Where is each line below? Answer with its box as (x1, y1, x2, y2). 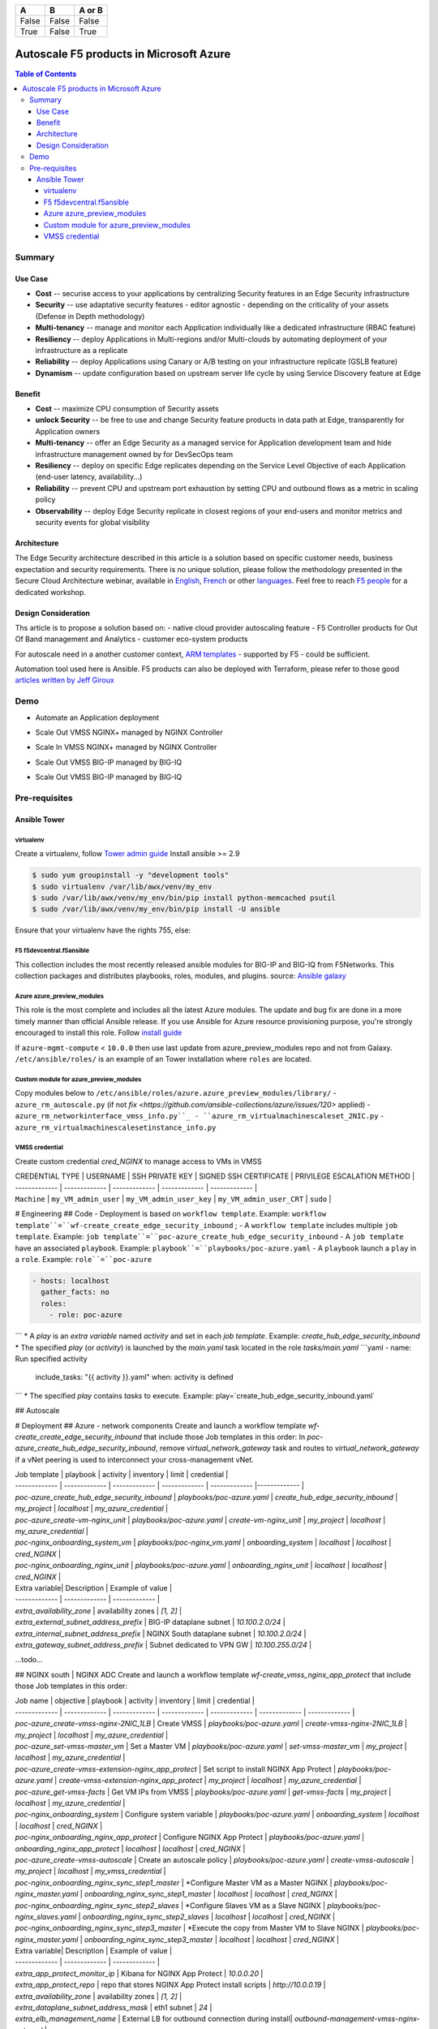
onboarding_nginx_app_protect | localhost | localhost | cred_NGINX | (15, 1843, 246, 1854)
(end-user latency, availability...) (35, 472, 143, 482)
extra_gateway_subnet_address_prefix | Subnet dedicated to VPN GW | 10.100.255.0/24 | (15, 1639, 312, 1649)
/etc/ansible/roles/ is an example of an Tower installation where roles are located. (15, 1053, 312, 1063)
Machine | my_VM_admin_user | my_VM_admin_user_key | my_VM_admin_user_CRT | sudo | (15, 1194, 332, 1204)
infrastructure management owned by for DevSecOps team (35, 449, 234, 459)
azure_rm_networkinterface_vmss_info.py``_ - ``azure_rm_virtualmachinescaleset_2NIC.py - (15, 1111, 384, 1121)
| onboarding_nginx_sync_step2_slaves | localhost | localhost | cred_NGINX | (78, 1911, 336, 1921)
